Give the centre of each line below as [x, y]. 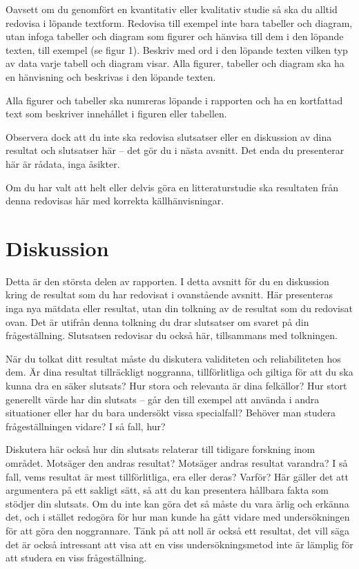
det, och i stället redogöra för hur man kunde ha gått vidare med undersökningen [178, 517]
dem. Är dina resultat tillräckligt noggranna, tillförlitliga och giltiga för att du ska [179, 372]
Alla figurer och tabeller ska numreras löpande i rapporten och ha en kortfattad [174, 100]
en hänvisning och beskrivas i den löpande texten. [111, 76]
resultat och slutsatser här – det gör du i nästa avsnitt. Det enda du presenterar [175, 150]
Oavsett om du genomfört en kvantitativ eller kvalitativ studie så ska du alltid [172, 9]
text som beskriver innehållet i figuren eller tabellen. [116, 114]
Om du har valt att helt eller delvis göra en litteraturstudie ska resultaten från [172, 187]
